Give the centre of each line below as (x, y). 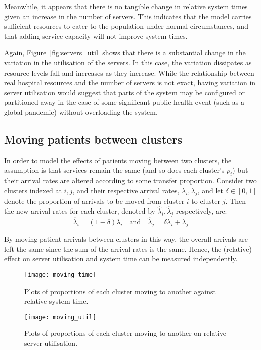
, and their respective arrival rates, (126, 190)
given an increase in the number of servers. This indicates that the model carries (128, 16)
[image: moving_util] (60, 317)
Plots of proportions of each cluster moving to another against (120, 291)
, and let (210, 190)
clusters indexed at (33, 190)
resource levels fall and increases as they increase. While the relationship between (129, 72)
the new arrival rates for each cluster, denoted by (80, 211)
